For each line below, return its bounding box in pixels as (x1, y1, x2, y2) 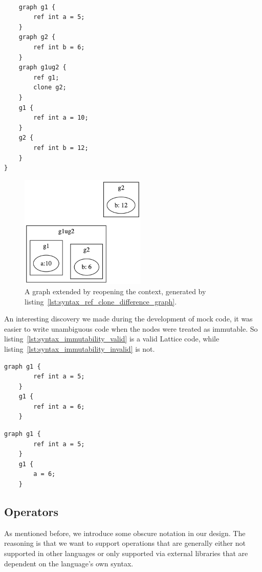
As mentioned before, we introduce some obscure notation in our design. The (4, 527, 246, 538)
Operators (4, 504, 58, 520)
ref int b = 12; (33, 144, 89, 151)
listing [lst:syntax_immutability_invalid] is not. (4, 343, 155, 354)
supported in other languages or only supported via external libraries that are (4, 548, 248, 559)
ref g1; (33, 73, 59, 81)
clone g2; (33, 84, 67, 91)
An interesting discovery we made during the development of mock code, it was (4, 313, 253, 324)
